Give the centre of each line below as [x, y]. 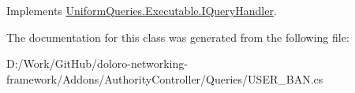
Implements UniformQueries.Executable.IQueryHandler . [142, 10]
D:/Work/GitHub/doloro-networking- [97, 63]
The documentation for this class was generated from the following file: [178, 37]
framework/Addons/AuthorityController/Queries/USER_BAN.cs [165, 78]
